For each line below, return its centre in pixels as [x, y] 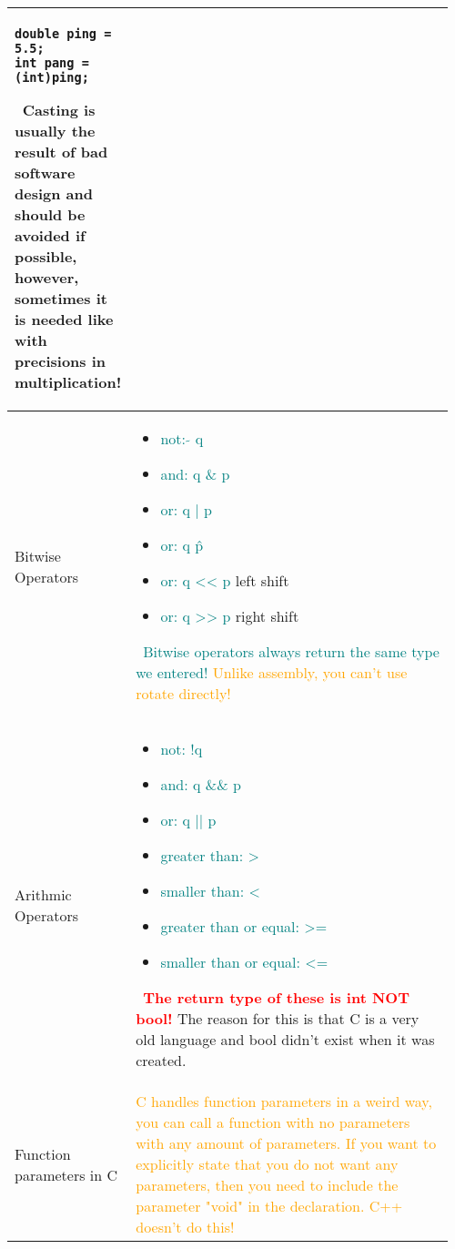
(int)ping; [52, 77]
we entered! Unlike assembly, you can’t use [272, 672]
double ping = [63, 34]
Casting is [59, 110]
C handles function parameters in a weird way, [284, 1101]
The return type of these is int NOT [276, 997]
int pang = [52, 63]
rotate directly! [183, 693]
